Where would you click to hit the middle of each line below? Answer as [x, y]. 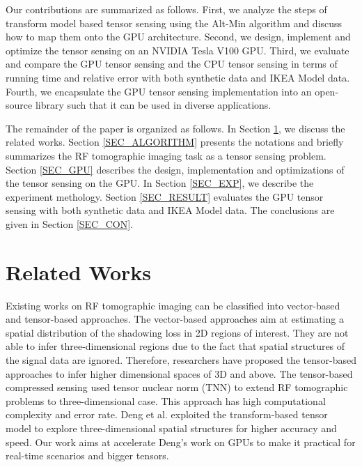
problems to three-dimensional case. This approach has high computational [166, 400]
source [19, 105]
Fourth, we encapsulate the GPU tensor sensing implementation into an [159, 91]
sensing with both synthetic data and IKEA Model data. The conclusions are [170, 210]
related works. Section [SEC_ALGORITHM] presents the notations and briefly [175, 142]
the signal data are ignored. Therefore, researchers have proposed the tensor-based [181, 360]
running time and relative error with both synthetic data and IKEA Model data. [178, 77]
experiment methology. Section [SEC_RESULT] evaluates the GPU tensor [165, 196]
